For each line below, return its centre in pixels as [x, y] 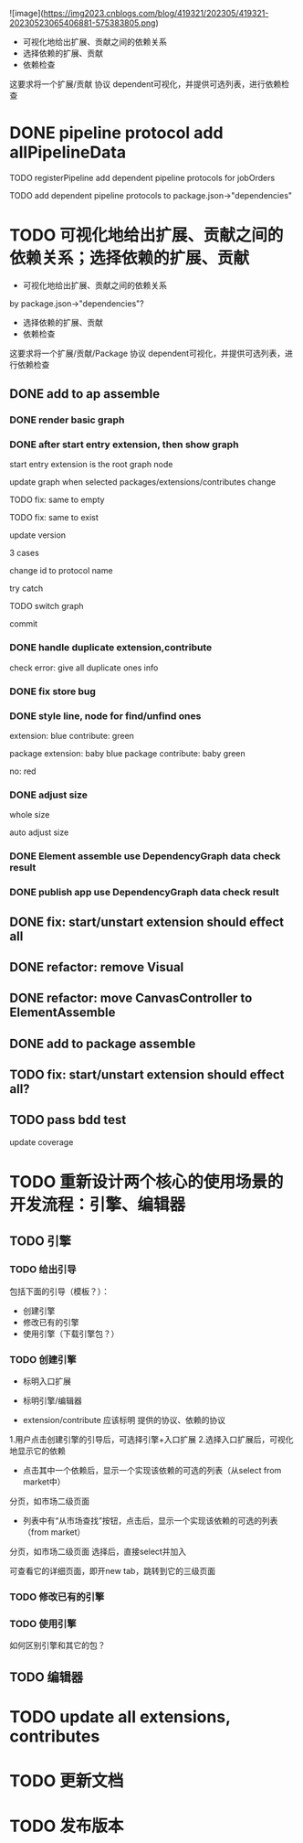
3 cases [24, 553]
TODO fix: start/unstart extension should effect [147, 1075]
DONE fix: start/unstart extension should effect [147, 921]
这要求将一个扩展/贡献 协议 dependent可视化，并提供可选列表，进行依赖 [146, 84]
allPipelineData [68, 152]
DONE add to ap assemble [85, 394]
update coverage [42, 1141]
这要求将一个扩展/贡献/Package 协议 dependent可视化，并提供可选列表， [147, 353]
